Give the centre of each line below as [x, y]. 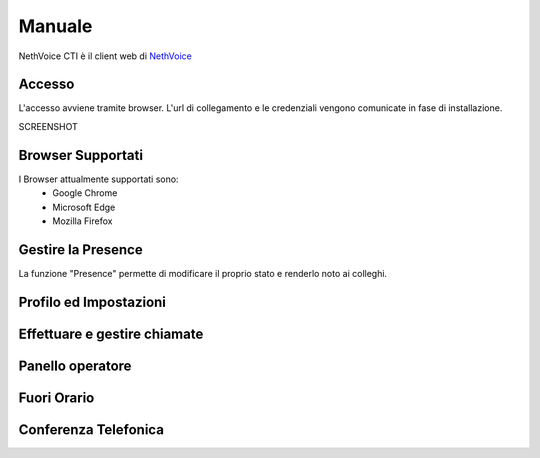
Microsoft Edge [84, 207]
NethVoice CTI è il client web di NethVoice [105, 56]
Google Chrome [85, 193]
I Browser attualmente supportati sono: [98, 179]
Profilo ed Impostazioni [92, 301]
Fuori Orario [56, 397]
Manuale [55, 26]
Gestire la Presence [81, 249]
